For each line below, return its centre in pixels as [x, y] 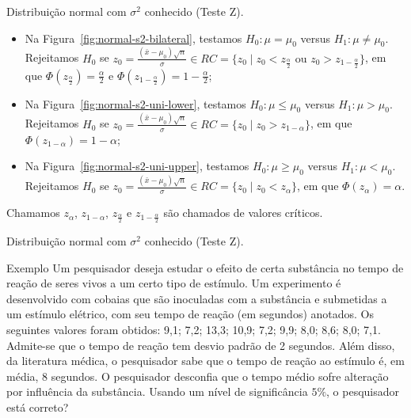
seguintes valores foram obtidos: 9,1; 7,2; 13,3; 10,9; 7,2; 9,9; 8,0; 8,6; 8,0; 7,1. [194, 329]
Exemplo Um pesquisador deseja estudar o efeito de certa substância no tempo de [205, 267]
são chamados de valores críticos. [243, 213]
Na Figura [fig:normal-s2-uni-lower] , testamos [135, 103]
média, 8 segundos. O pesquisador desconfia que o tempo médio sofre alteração [198, 376]
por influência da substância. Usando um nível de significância [157, 391]
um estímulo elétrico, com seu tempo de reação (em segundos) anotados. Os [190, 314]
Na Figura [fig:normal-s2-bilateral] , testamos [133, 38]
